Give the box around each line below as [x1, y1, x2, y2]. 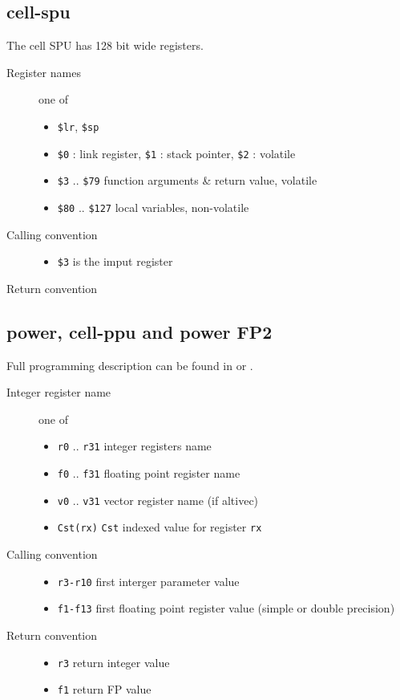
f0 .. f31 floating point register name [57, 465, 240, 482]
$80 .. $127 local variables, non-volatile [57, 198, 249, 215]
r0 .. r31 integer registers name [57, 437, 212, 454]
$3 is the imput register [57, 253, 173, 270]
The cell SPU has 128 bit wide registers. [6, 37, 204, 54]
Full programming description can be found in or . [6, 356, 253, 373]
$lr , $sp [57, 117, 99, 134]
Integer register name [6, 384, 111, 401]
